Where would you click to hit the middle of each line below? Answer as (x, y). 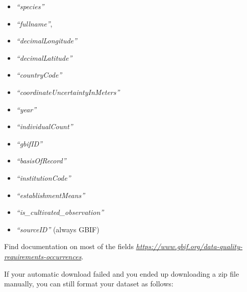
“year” (26, 109)
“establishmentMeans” (51, 195)
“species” (30, 6)
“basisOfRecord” (41, 161)
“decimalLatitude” (44, 57)
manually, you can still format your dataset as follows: (89, 284)
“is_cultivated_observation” (60, 212)
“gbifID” (29, 143)
